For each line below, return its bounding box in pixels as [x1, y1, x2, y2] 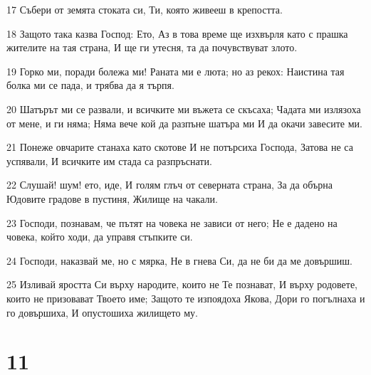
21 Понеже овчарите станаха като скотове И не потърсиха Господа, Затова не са [6, 139, 353, 154]
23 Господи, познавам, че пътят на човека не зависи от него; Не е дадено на [6, 215, 338, 230]
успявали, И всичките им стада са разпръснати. [6, 153, 212, 168]
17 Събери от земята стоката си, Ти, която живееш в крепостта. [6, 2, 283, 16]
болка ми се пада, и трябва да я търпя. [6, 78, 174, 93]
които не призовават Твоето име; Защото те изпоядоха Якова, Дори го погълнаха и [6, 290, 365, 305]
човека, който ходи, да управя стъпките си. [6, 229, 193, 244]
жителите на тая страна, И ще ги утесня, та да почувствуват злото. [6, 40, 298, 55]
